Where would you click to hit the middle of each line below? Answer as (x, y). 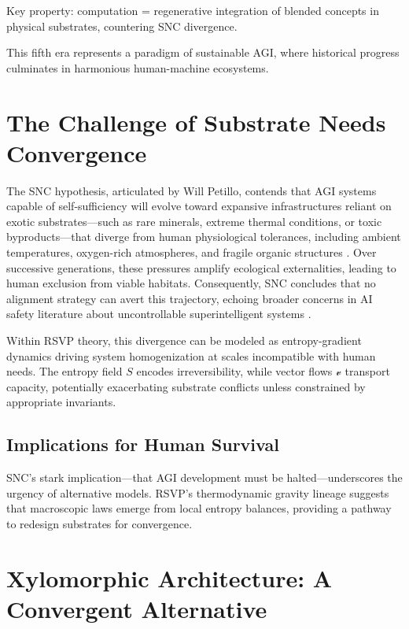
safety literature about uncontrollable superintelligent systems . (159, 314)
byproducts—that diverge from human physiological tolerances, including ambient (204, 237)
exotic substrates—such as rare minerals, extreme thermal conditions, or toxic (194, 221)
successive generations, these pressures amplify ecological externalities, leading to (201, 267)
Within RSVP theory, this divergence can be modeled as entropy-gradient (184, 340)
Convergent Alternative (137, 608)
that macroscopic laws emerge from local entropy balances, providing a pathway (199, 508)
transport (367, 371)
